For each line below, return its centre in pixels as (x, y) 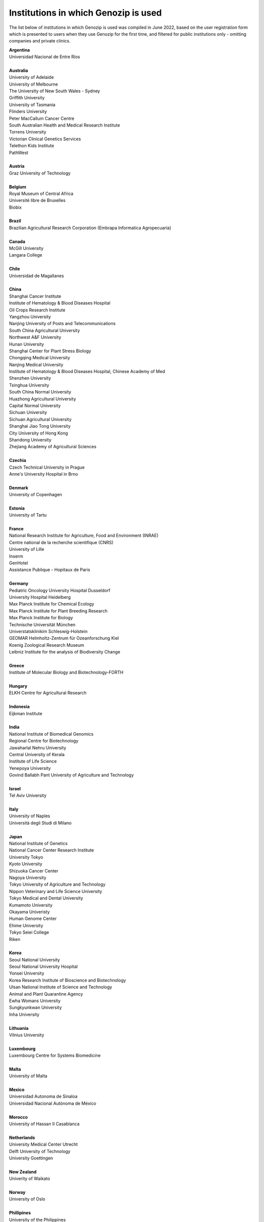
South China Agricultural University (44, 330)
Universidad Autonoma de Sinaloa (43, 1096)
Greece (17, 665)
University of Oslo (27, 1199)
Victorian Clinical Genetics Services (45, 139)
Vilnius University (27, 1035)
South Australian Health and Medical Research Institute (65, 125)
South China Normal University (40, 392)
